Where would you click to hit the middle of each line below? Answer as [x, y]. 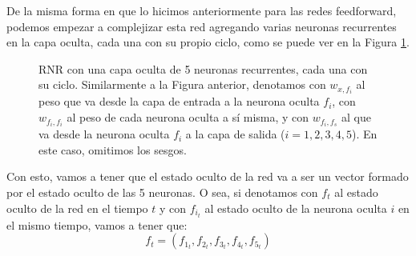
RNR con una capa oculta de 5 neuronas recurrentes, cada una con [203, 68]
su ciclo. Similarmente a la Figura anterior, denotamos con [182, 84]
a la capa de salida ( [235, 134]
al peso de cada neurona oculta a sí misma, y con [188, 117]
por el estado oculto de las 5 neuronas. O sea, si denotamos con [162, 192]
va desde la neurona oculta [104, 134]
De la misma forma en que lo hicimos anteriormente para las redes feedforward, [202, 10]
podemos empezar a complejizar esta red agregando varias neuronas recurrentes [202, 26]
